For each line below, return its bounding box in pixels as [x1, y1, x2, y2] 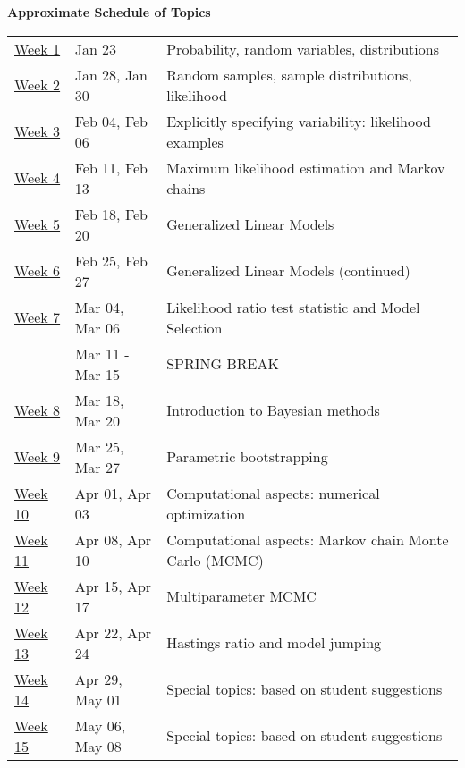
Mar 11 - [74, 342, 130, 364]
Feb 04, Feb [74, 110, 148, 131]
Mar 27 [74, 456, 120, 477]
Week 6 [14, 260, 61, 282]
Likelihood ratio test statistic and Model [166, 296, 420, 317]
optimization [166, 502, 246, 524]
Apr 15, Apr [74, 575, 152, 596]
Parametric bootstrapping [166, 446, 328, 468]
